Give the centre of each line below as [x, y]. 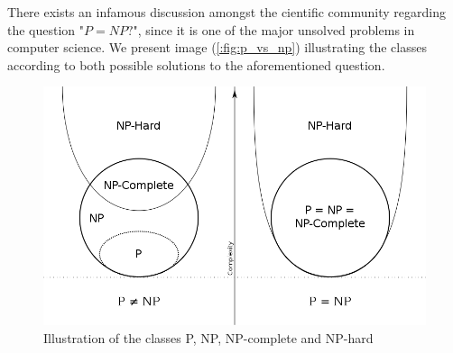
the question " [46, 29]
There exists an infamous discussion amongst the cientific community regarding [226, 12]
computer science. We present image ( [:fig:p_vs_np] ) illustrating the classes [217, 47]
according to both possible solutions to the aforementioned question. [196, 64]
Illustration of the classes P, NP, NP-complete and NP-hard [208, 337]
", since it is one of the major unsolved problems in [274, 29]
